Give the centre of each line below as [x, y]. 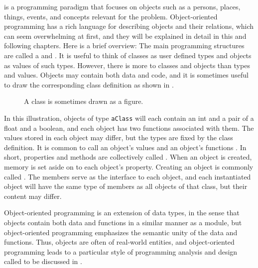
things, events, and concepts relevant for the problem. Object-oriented [111, 16]
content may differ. [33, 196]
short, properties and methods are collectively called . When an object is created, [128, 157]
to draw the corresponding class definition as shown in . [89, 84]
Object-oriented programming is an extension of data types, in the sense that [122, 213]
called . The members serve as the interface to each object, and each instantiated [128, 176]
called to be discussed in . [43, 261]
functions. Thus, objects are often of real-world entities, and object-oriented [119, 242]
